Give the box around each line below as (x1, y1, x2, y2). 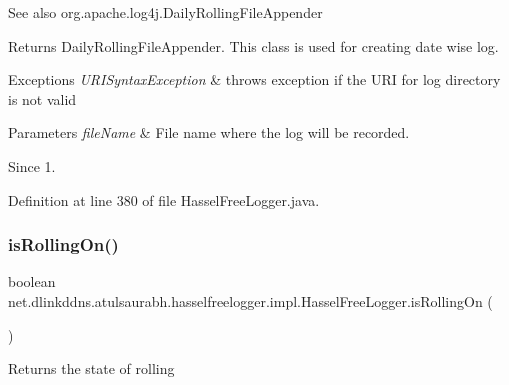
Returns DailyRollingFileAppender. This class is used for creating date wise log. (8, 35, 499, 56)
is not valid (8, 88, 77, 109)
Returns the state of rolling (8, 358, 175, 379)
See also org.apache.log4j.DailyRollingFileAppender (8, 2, 323, 22)
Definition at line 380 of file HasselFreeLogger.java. (8, 189, 320, 210)
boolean (8, 271, 56, 292)
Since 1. (8, 155, 56, 176)
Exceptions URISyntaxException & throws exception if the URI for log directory (8, 69, 501, 90)
